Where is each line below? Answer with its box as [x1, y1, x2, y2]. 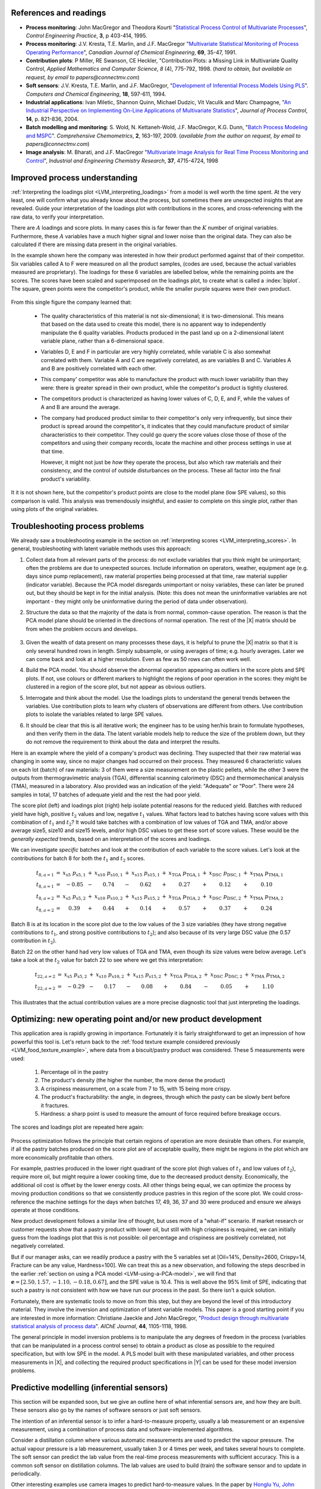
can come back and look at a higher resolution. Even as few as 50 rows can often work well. [26, 655, 251, 662]
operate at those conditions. [11, 1206, 80, 1213]
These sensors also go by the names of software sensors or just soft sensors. [11, 1406, 202, 1414]
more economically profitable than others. [11, 1154, 114, 1161]
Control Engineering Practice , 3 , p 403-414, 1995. [26, 32, 148, 39]
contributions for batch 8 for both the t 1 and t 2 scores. [11, 855, 146, 863]
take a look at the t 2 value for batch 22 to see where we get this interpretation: [11, 957, 203, 965]
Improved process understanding [11, 173, 138, 183]
